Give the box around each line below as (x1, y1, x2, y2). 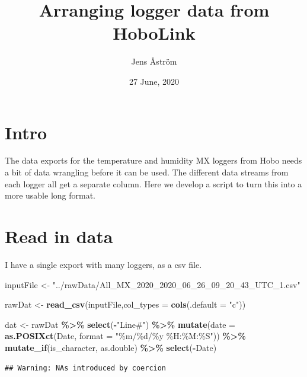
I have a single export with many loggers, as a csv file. (5, 258, 202, 270)
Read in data (5, 224, 113, 248)
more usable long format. (5, 189, 95, 202)
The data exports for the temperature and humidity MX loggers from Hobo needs (5, 154, 302, 167)
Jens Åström (131, 55, 177, 68)
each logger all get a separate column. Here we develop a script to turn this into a (5, 177, 302, 190)
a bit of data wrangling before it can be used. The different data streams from (5, 166, 289, 178)
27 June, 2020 (129, 75, 180, 87)
